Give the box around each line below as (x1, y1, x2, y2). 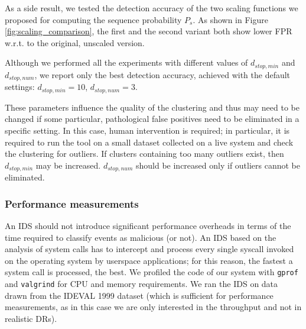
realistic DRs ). (5, 312, 57, 324)
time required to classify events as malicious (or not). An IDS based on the (5, 231, 276, 243)
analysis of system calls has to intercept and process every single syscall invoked (5, 243, 294, 255)
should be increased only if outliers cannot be (136, 159, 301, 171)
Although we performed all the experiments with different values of (5, 56, 248, 69)
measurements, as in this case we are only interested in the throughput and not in (5, 301, 302, 313)
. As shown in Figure (193, 13, 268, 25)
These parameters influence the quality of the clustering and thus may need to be (5, 101, 300, 113)
